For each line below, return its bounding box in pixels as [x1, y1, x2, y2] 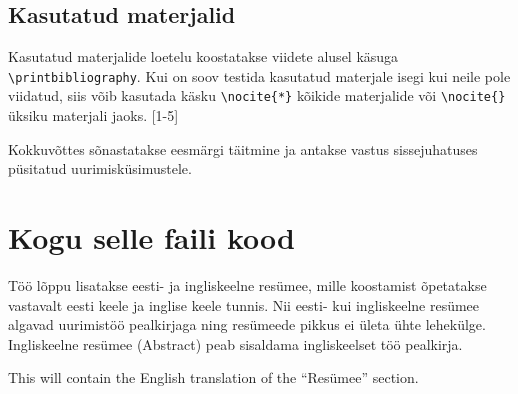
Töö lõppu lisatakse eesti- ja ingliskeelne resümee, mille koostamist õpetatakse [8, 275, 487, 296]
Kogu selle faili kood [8, 217, 295, 258]
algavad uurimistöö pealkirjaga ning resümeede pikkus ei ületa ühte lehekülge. [8, 314, 486, 335]
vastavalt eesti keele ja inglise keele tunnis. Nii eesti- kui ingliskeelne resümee [8, 294, 480, 315]
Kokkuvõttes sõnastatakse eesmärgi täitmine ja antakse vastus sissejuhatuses [8, 138, 478, 159]
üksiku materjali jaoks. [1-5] [8, 105, 179, 126]
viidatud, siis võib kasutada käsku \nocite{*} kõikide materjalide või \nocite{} [8, 85, 506, 106]
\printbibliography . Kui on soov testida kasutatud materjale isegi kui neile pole [8, 65, 511, 86]
